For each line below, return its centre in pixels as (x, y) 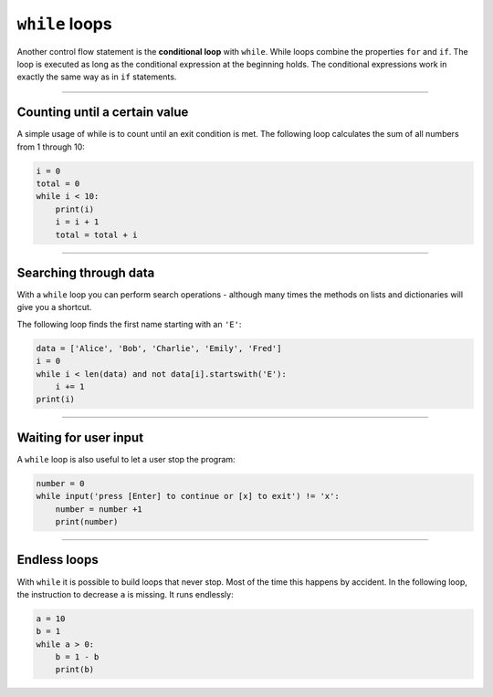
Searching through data (86, 272)
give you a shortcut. (54, 307)
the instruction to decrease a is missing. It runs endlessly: (125, 594)
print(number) (87, 522)
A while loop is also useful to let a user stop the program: (126, 459)
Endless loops (58, 560)
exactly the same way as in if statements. (97, 77)
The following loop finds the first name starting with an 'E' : (129, 324)
